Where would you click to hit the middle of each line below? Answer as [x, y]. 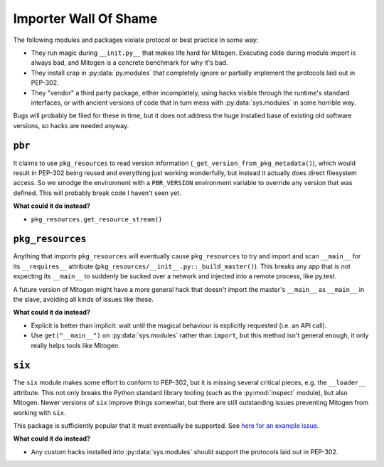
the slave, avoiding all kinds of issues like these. [84, 299]
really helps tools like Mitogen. [75, 345]
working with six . [39, 412]
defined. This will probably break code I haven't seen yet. [97, 193]
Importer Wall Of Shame [85, 19]
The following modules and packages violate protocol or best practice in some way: [136, 40]
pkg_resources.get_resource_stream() [97, 219]
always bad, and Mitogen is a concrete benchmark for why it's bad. [129, 63]
